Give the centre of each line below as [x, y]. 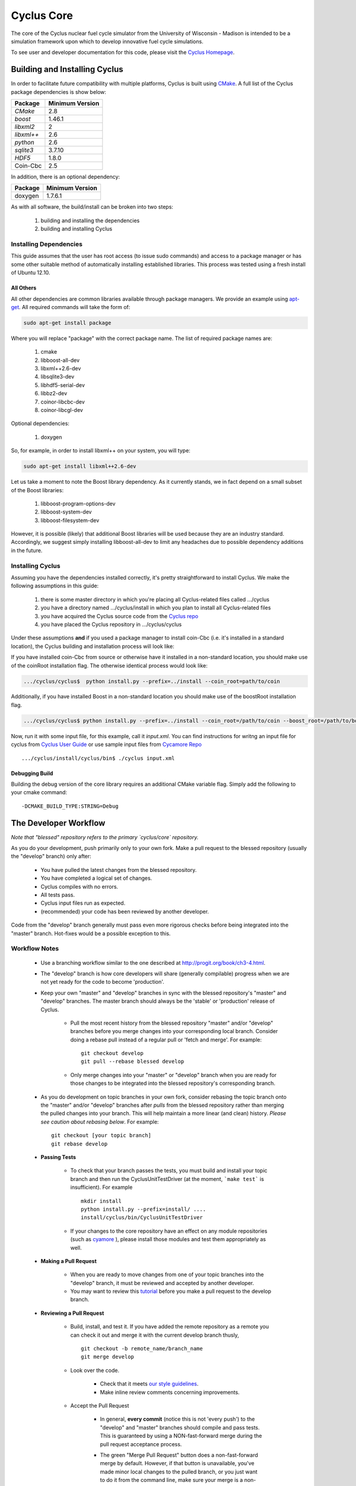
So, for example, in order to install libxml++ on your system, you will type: [101, 451]
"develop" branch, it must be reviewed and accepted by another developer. [162, 1283]
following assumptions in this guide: [55, 586]
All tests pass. [58, 895]
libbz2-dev [54, 393]
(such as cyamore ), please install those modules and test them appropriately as [168, 1239]
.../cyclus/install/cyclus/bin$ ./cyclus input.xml [98, 758]
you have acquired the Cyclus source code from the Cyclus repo [120, 616]
